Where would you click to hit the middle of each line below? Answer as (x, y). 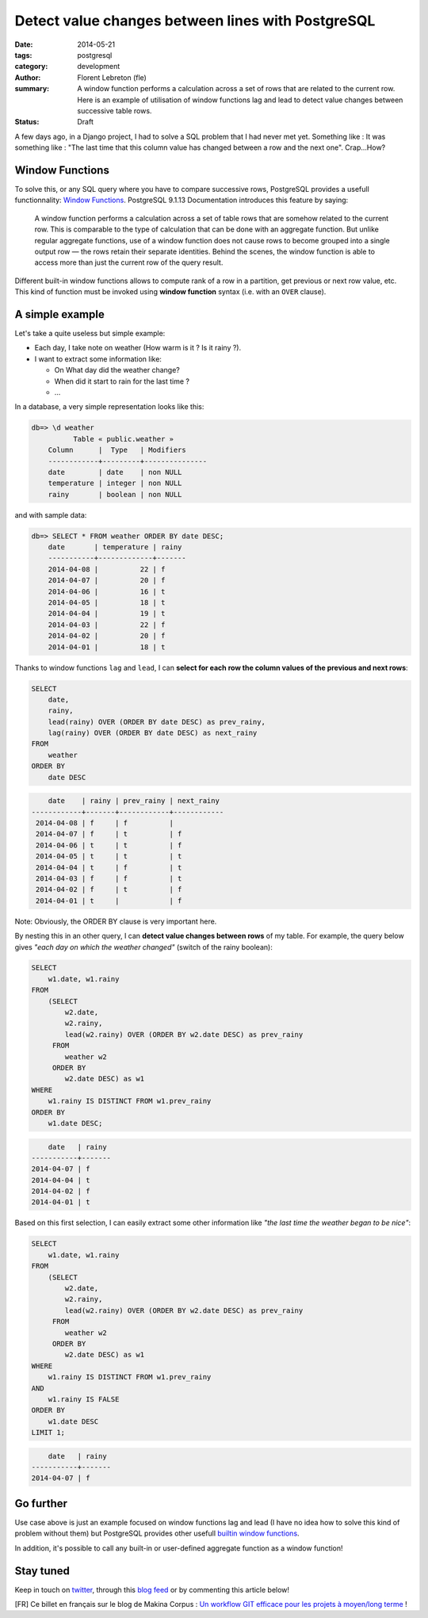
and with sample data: (51, 514)
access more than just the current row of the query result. (129, 262)
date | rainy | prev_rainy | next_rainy (134, 801)
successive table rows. (115, 110)
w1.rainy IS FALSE (84, 1399)
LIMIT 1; (48, 1432)
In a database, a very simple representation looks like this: (109, 407)
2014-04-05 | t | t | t (109, 857)
